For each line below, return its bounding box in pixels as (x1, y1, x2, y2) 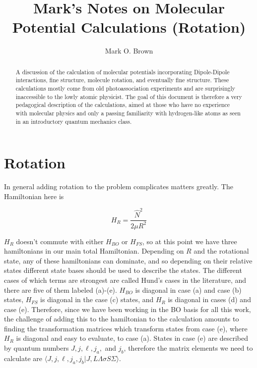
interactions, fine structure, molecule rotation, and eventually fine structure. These (15, 76, 229, 84)
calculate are (4, 353, 43, 363)
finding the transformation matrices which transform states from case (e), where (4, 323, 248, 333)
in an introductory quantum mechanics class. (15, 117, 132, 125)
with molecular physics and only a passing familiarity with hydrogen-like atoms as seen (15, 108, 241, 117)
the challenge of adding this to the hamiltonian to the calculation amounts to (4, 314, 239, 324)
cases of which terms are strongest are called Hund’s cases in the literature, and (4, 274, 247, 285)
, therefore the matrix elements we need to (124, 343, 253, 353)
